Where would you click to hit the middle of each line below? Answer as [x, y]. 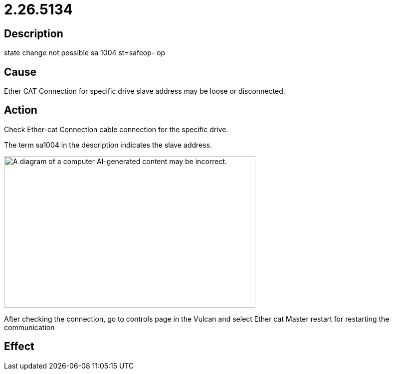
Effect [19, 347]
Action [21, 110]
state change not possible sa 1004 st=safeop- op [85, 53]
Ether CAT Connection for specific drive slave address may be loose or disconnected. [145, 91]
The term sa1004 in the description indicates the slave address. [108, 145]
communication [29, 327]
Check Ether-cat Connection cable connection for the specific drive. [116, 129]
